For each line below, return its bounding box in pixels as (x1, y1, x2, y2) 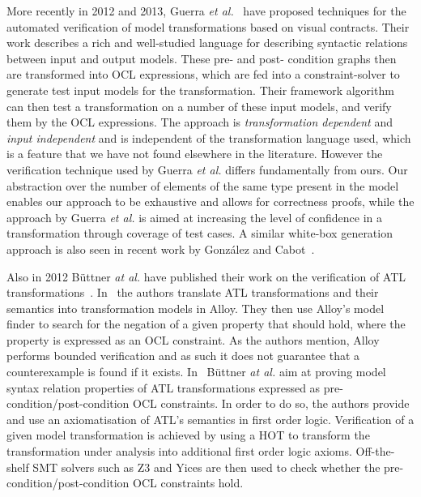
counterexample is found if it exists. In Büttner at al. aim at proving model (6, 363, 386, 380)
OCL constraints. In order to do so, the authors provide (133, 395, 410, 412)
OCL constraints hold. (133, 474, 244, 491)
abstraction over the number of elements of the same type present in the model (6, 177, 399, 194)
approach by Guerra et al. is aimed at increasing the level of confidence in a (6, 208, 382, 225)
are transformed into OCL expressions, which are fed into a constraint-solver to (6, 66, 400, 83)
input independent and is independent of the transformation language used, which (6, 129, 411, 146)
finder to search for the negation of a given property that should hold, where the (6, 315, 406, 332)
